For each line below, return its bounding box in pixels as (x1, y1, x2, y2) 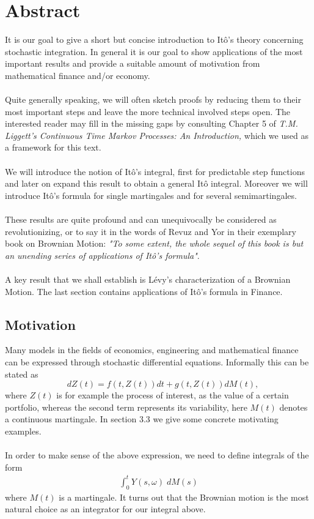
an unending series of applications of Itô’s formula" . (5, 248, 200, 261)
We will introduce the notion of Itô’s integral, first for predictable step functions (5, 165, 305, 177)
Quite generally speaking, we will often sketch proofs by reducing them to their (5, 93, 301, 106)
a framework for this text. (5, 141, 101, 154)
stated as (5, 367, 38, 380)
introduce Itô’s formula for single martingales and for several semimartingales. (5, 189, 297, 201)
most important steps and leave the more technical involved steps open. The (5, 105, 291, 118)
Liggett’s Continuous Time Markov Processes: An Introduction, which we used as (5, 129, 309, 141)
